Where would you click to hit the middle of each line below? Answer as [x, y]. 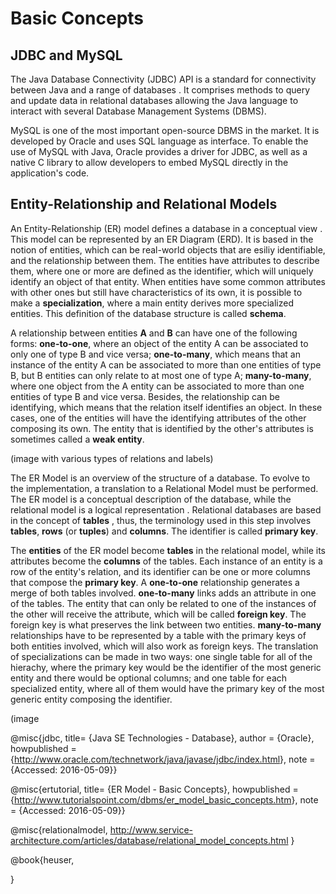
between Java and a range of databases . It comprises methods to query [160, 90]
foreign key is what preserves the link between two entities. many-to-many [166, 624]
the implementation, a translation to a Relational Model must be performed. [164, 488]
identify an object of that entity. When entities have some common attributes [168, 281]
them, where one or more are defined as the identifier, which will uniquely [162, 271]
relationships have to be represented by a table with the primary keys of [158, 635]
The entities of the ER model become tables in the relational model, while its [168, 550]
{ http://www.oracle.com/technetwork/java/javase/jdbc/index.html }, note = [163, 759]
